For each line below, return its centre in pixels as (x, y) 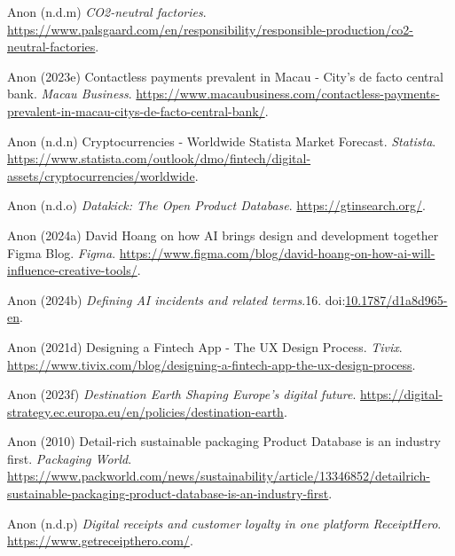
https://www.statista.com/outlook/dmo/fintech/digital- (159, 158)
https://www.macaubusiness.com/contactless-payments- (288, 94)
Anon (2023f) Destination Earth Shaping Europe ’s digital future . (182, 394)
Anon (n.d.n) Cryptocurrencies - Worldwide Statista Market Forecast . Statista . (222, 141)
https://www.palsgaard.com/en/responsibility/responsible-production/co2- (211, 29)
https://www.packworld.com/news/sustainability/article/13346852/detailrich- (219, 476)
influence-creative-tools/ (72, 270)
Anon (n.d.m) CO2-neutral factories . (107, 12)
